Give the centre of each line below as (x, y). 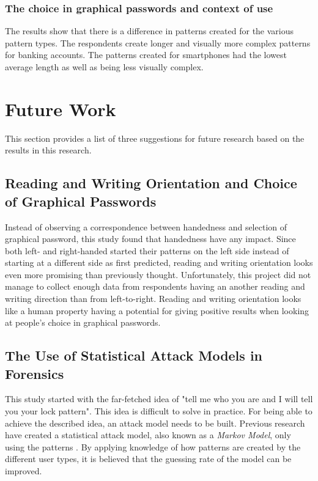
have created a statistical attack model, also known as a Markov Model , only (148, 435)
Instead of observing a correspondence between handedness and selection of (146, 226)
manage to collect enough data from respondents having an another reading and (155, 286)
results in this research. (48, 150)
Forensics (35, 373)
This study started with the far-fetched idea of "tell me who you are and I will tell (159, 399)
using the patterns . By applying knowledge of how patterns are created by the (153, 446)
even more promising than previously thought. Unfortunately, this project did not (158, 274)
